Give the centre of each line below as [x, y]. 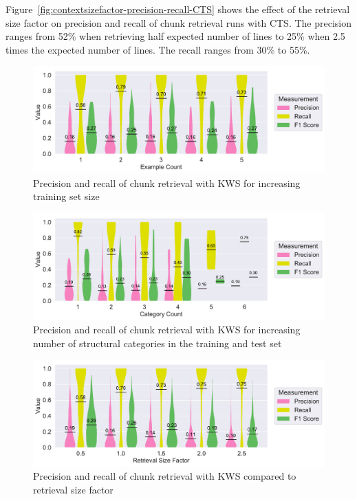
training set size [66, 196]
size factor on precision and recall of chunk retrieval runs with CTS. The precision [179, 22]
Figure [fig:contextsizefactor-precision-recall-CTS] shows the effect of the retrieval [178, 9]
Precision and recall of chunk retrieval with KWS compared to [165, 476]
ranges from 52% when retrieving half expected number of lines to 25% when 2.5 [175, 36]
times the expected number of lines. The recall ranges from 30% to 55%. [158, 49]
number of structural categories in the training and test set [158, 343]
